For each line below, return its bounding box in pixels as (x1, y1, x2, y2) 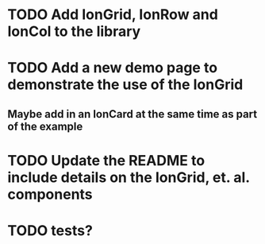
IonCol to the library (7, 22, 141, 41)
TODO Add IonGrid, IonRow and (7, 6, 219, 24)
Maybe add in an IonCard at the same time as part (7, 107, 258, 121)
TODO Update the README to (7, 151, 205, 169)
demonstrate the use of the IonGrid (7, 76, 244, 94)
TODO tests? (7, 222, 93, 240)
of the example (7, 119, 83, 133)
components (7, 185, 93, 203)
